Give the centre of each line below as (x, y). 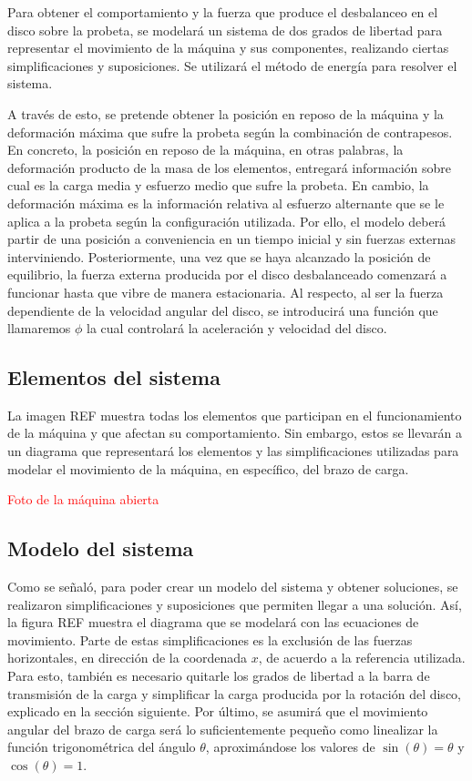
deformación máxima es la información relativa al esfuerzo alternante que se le (226, 203)
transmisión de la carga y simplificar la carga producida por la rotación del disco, (234, 693)
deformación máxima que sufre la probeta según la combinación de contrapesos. (230, 132)
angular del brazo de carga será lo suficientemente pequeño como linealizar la (223, 729)
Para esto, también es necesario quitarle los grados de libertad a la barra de (219, 676)
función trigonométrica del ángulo (102, 747)
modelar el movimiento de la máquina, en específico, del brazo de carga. (208, 468)
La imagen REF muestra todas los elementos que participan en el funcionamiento (235, 415)
